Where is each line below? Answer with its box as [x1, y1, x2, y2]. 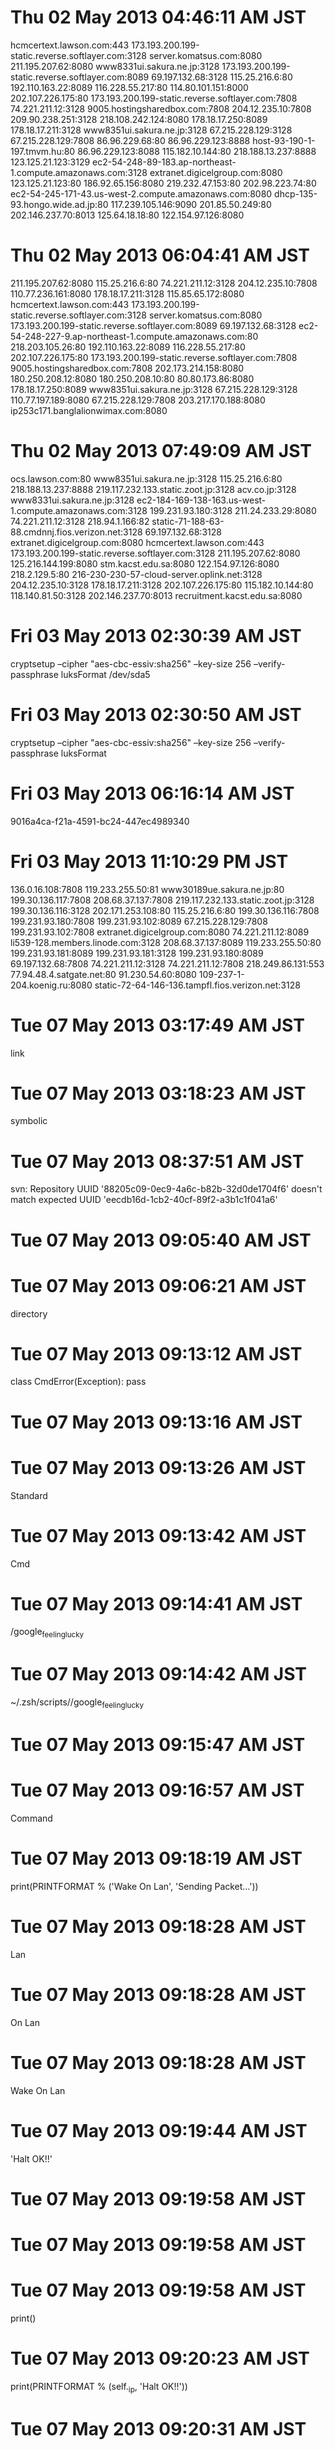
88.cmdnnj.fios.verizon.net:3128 [10, 526, 143, 538]
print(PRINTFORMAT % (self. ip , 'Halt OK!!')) [10, 2381, 188, 2395]
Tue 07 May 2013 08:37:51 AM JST [10, 1150, 305, 1173]
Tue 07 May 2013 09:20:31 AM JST [10, 2418, 307, 2441]
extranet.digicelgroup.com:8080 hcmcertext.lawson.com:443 [10, 536, 265, 548]
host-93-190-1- [252, 134, 316, 146]
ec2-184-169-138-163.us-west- [136, 494, 267, 506]
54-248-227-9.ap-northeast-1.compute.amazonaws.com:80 [10, 330, 259, 342]
